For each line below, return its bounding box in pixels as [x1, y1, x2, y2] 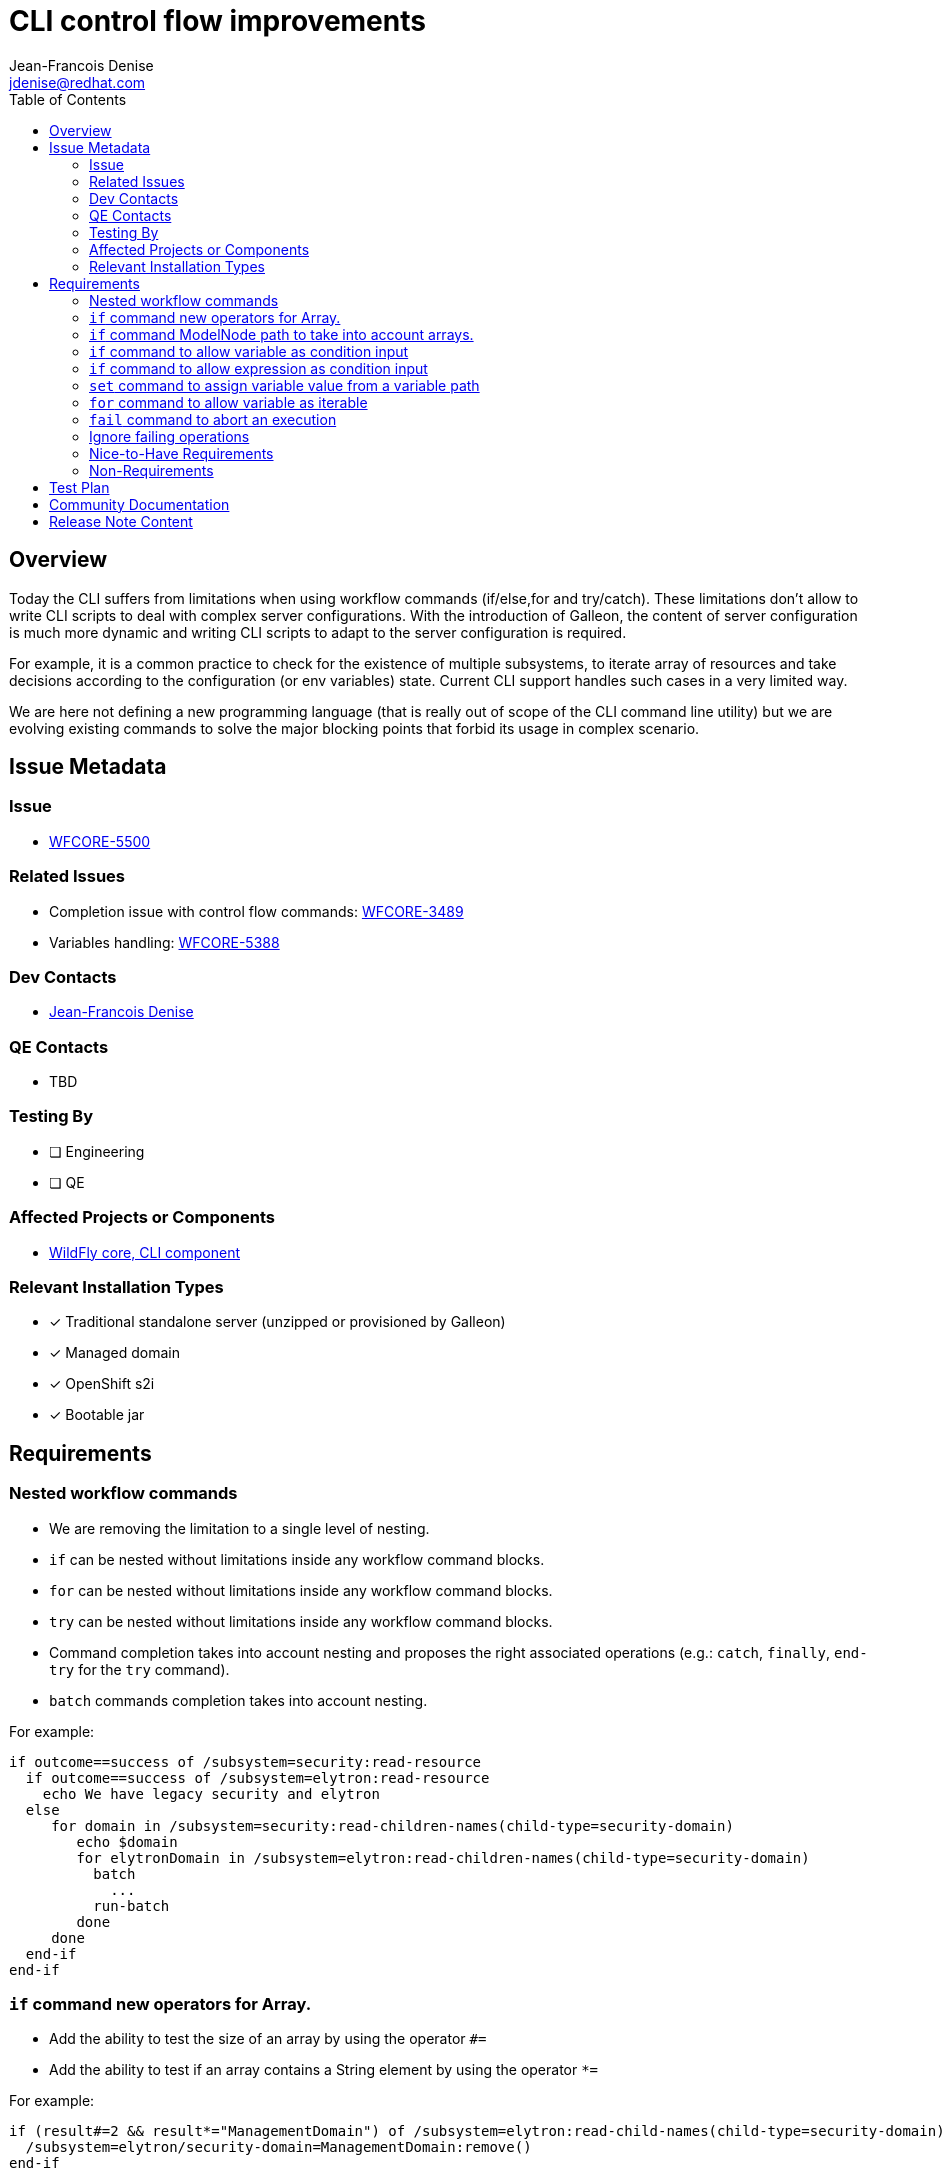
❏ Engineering [49, 1142, 145, 1160]
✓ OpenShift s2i [49, 1375, 155, 1393]
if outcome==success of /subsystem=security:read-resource [9, 1753, 482, 1770]
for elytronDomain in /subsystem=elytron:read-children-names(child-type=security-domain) [76, 1849, 810, 1866]
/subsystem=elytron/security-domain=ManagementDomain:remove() [25, 2139, 532, 2156]
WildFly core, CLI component [49, 1243, 240, 1261]
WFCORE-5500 [49, 832, 151, 850]
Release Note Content [49, 512, 193, 530]
